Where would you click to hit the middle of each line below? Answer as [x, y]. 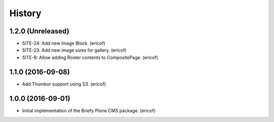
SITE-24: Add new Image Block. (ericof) [64, 44]
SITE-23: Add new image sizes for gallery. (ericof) [74, 50]
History [25, 13]
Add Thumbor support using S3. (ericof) [64, 84]
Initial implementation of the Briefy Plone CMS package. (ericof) [89, 110]
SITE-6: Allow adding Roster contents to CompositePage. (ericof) [90, 57]
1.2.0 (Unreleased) [39, 31]
